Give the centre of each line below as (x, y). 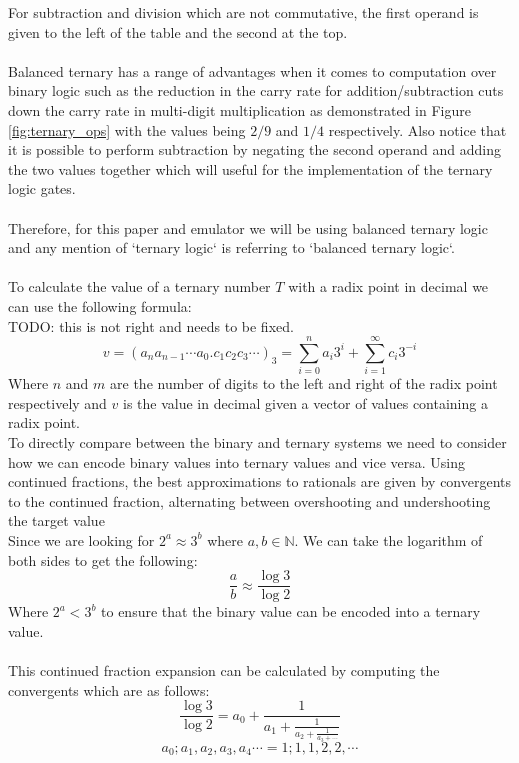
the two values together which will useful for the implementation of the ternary (250, 168)
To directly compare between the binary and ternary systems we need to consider (257, 442)
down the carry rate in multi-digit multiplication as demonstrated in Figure (239, 109)
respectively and (57, 402)
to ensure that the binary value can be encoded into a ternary (291, 611)
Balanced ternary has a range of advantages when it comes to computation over (252, 70)
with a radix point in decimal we (388, 286)
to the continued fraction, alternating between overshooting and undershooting (249, 500)
